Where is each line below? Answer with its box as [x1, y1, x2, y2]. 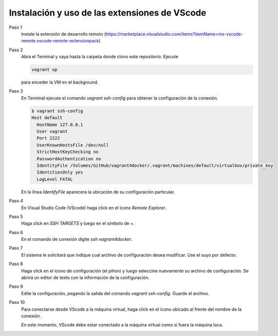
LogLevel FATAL [37, 176, 73, 182]
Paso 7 [9, 245, 23, 251]
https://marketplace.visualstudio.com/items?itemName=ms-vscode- [105, 31, 243, 37]
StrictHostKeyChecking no [37, 149, 99, 155]
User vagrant [37, 129, 68, 134]
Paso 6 [9, 229, 23, 235]
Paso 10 [9, 299, 25, 305]
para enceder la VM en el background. [21, 79, 99, 85]
